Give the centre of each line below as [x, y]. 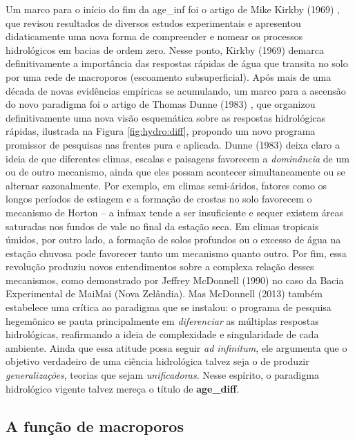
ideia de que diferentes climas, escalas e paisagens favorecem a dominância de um [177, 158]
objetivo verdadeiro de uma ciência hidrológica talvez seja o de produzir [157, 361]
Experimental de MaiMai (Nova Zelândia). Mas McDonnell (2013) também [164, 293]
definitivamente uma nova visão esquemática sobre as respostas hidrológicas [166, 117]
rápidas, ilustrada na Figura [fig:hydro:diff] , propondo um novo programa [161, 131]
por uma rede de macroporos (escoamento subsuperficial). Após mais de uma [169, 76]
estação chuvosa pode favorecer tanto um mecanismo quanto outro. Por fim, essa [176, 253]
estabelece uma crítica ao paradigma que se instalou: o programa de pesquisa [169, 307]
